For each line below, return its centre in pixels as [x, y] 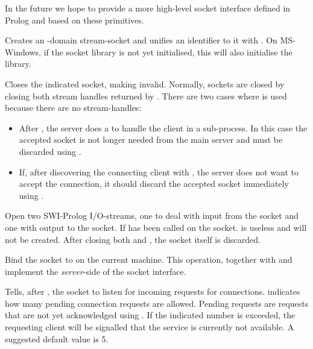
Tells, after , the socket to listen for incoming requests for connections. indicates [153, 291]
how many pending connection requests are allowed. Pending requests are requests [157, 303]
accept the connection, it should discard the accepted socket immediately [154, 184]
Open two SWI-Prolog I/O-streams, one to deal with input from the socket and [152, 215]
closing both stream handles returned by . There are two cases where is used [146, 96]
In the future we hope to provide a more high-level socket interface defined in [148, 8]
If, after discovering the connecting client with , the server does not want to [159, 171]
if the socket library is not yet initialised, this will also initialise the [168, 52]
